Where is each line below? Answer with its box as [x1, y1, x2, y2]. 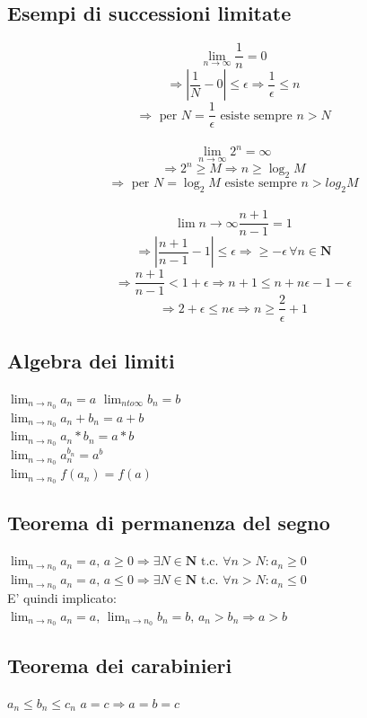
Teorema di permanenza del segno [7, 509, 330, 536]
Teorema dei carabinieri [7, 651, 232, 678]
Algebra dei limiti [7, 346, 175, 374]
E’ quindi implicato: [7, 588, 117, 607]
